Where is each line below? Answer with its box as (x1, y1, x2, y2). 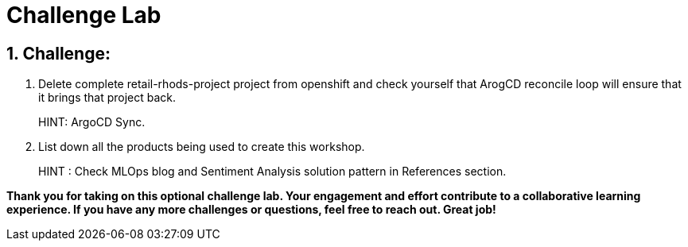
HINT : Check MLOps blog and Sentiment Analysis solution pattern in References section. (38, 164, 507, 179)
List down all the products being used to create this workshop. (38, 140, 365, 154)
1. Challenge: (6, 43, 111, 64)
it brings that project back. (38, 91, 177, 105)
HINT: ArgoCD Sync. (38, 115, 146, 129)
